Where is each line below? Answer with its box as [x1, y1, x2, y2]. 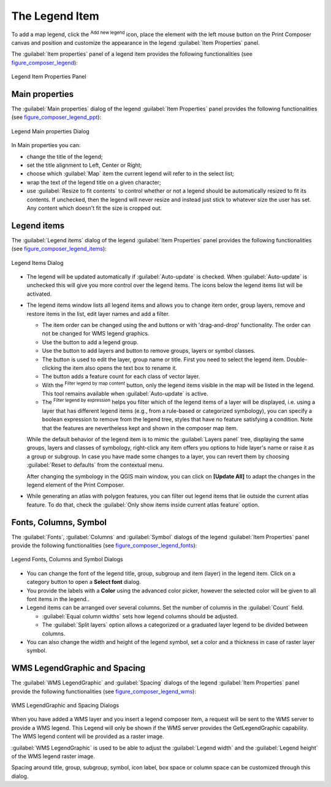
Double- [286, 356, 308, 363]
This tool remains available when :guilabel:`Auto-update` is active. [42, 390, 208, 397]
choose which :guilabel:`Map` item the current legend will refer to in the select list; [26, 170, 234, 177]
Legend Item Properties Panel [11, 73, 87, 80]
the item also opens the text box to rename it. [63, 364, 177, 371]
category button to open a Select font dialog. [26, 578, 141, 586]
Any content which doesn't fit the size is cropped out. [26, 204, 162, 212]
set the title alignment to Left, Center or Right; [26, 161, 142, 169]
